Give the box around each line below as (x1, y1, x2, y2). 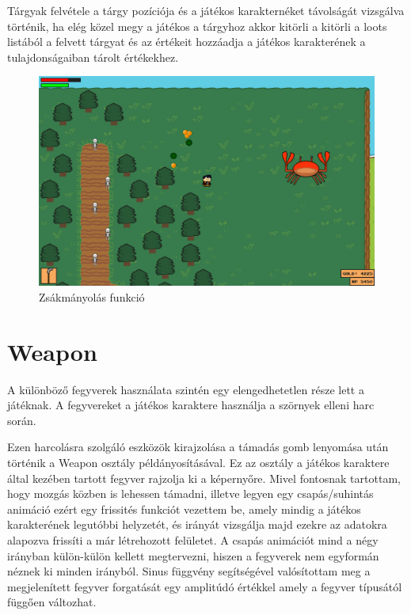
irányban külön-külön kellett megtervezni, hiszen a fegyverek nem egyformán (7, 547, 379, 564)
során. (7, 412, 36, 428)
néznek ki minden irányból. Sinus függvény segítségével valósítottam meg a (7, 563, 371, 579)
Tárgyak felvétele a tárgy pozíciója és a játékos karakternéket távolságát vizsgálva (7, 2, 405, 18)
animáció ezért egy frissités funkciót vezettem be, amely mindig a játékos (7, 500, 361, 517)
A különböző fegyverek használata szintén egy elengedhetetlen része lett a (7, 381, 364, 397)
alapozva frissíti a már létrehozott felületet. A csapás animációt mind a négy (7, 532, 379, 549)
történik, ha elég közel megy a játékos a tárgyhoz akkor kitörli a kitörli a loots (7, 17, 387, 34)
